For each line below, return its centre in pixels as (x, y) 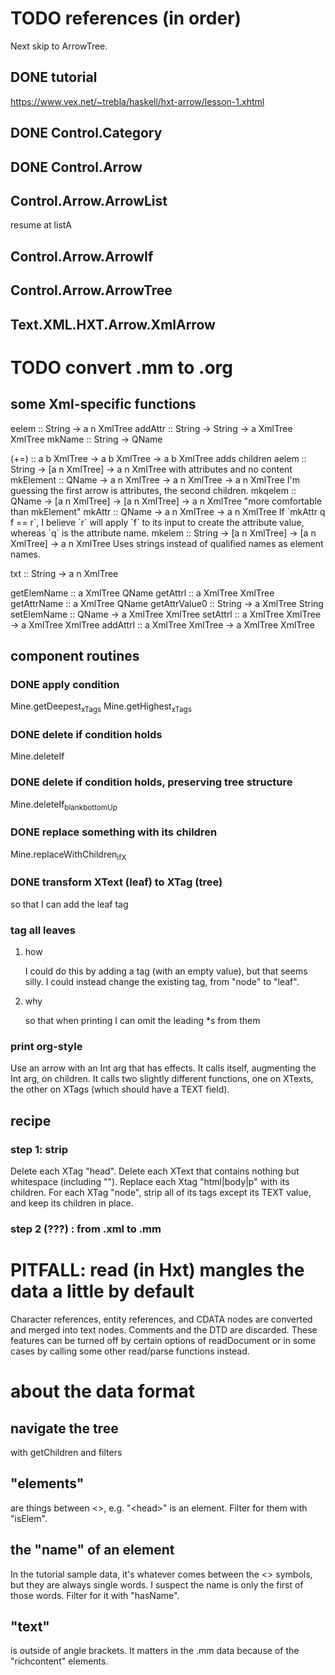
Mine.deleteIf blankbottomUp (64, 805)
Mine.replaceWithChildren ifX (68, 855)
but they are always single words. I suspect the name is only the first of (157, 1584)
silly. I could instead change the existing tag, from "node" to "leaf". (162, 982)
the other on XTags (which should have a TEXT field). (120, 1089)
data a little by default (102, 1291)
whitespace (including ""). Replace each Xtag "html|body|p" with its (150, 1182)
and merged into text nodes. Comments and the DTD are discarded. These (164, 1329)
